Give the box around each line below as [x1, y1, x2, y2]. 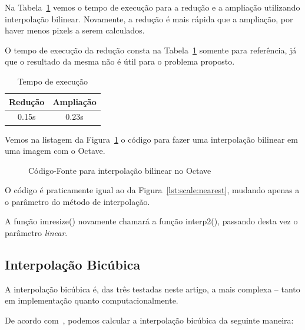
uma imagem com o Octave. [5, 144, 105, 157]
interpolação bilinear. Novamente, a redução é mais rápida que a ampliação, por [5, 12, 293, 25]
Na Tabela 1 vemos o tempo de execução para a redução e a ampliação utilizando [5, 1, 300, 13]
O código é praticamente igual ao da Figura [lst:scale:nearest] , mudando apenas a [5, 184, 300, 196]
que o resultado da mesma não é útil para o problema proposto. [5, 55, 235, 68]
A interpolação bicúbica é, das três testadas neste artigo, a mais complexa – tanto [5, 282, 300, 295]
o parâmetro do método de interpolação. [5, 195, 150, 207]
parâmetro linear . [5, 227, 68, 239]
